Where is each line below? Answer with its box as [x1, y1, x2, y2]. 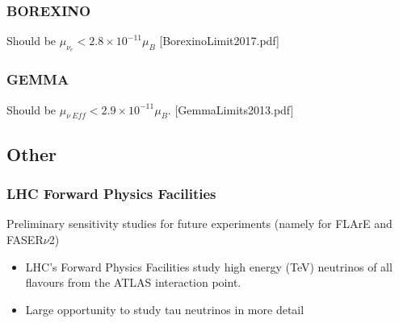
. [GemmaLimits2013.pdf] [167, 101, 294, 118]
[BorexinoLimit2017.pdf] [159, 32, 279, 49]
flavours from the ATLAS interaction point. [25, 274, 241, 291]
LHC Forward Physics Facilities [6, 184, 216, 204]
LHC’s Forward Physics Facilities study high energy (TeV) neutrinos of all [25, 258, 393, 275]
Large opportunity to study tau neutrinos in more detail [25, 300, 304, 317]
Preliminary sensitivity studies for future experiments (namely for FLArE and [6, 215, 393, 232]
